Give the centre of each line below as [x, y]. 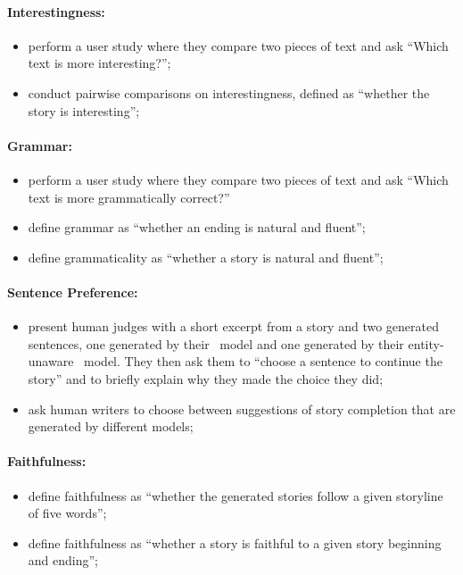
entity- [426, 343]
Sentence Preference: [73, 292]
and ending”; [63, 560]
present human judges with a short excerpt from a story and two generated [233, 326]
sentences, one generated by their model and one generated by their [216, 343]
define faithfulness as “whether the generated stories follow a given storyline [236, 495]
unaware [51, 361]
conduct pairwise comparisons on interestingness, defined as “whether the [229, 92]
